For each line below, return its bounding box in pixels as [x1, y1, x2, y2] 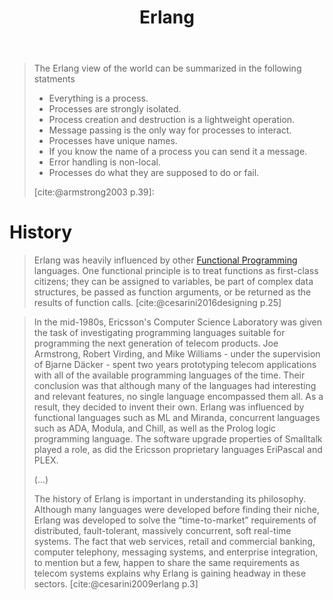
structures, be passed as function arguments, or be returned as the [33, 286, 312, 298]
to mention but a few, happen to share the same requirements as [33, 557, 301, 569]
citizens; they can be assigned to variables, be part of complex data [33, 276, 314, 288]
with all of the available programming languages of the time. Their [33, 369, 306, 381]
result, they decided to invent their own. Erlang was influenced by [33, 401, 305, 413]
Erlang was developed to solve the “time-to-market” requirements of [33, 514, 317, 526]
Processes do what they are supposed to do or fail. [48, 167, 260, 179]
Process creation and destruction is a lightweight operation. [48, 114, 296, 126]
